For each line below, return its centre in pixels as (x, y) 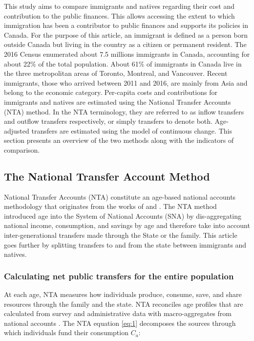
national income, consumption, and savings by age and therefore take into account (127, 225)
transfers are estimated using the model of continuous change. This (132, 130)
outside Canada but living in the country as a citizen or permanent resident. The (125, 44)
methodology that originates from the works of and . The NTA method (110, 206)
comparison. (22, 149)
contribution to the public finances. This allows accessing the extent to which (119, 15)
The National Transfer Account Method (107, 176)
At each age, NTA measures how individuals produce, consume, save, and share (123, 294)
